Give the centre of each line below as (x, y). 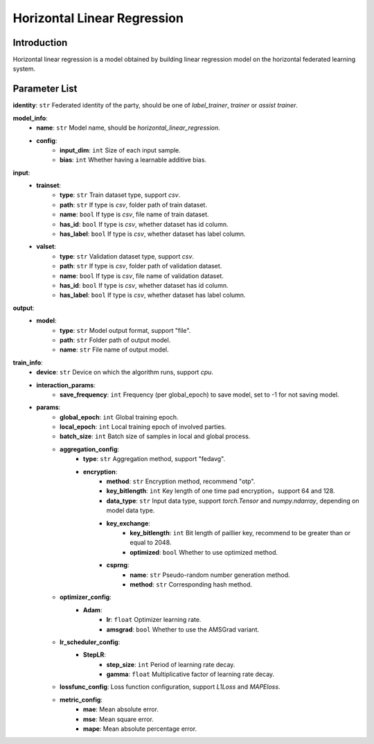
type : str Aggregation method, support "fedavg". (154, 459)
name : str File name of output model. (114, 349)
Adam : (93, 609)
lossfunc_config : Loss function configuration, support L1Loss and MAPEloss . (170, 687)
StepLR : (95, 655)
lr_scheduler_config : (90, 642)
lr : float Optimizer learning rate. (154, 620)
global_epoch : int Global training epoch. (119, 417)
